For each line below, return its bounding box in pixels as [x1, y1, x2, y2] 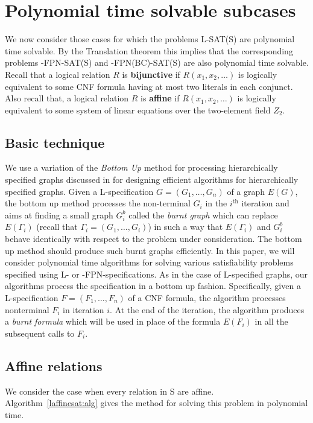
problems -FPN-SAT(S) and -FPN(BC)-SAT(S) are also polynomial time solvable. [5, 56, 309, 69]
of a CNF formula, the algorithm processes [128, 291, 286, 304]
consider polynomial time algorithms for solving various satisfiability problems [5, 256, 294, 269]
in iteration [63, 303, 104, 316]
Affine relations [5, 356, 103, 375]
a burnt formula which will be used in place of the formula [5, 315, 221, 328]
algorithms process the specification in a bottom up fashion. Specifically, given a [5, 279, 301, 292]
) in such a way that [148, 220, 223, 233]
